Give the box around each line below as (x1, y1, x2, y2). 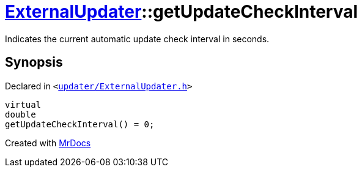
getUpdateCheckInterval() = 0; (5, 119, 155, 129)
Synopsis (5, 54, 63, 70)
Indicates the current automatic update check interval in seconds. (5, 33, 270, 44)
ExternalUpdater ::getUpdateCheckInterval (5, 1, 358, 22)
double (5, 109, 36, 119)
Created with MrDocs (5, 137, 91, 148)
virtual (5, 99, 42, 110)
